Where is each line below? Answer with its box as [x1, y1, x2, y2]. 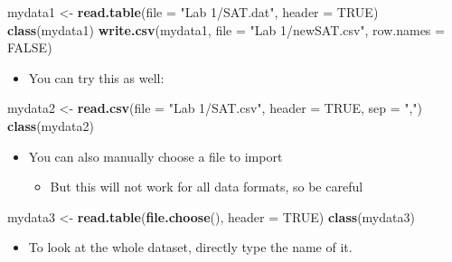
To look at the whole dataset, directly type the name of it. [28, 238, 353, 257]
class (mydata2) [7, 116, 94, 135]
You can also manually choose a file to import [28, 146, 283, 165]
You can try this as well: [28, 68, 165, 87]
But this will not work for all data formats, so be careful [50, 177, 363, 196]
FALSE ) [7, 38, 52, 57]
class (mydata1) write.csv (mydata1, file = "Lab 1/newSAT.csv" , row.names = [7, 20, 445, 39]
